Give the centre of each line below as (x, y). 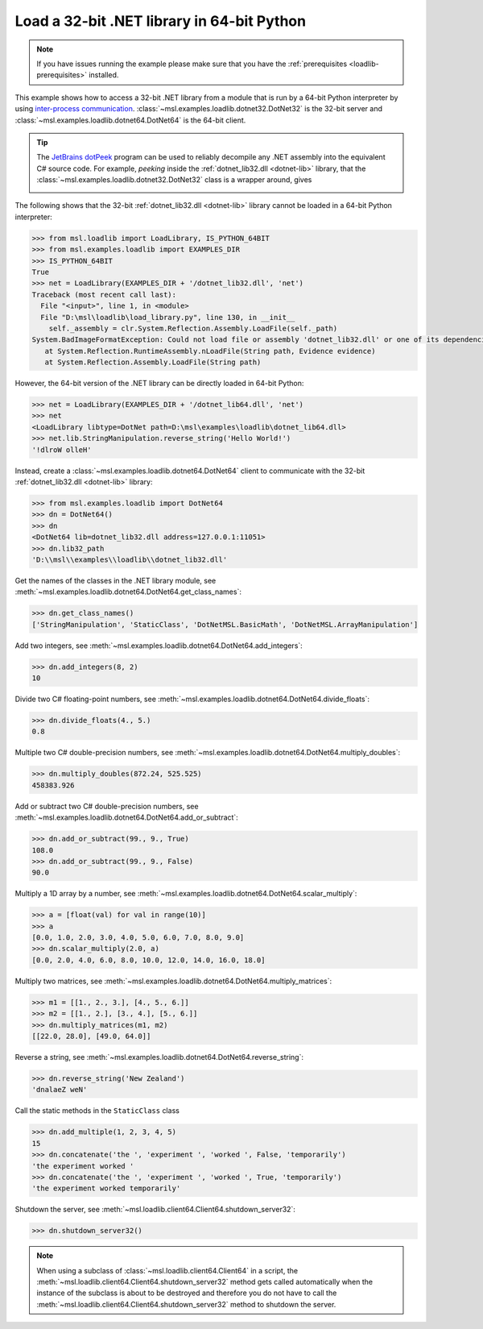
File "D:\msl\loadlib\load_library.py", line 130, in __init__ (168, 317)
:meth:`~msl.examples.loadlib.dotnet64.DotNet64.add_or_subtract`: (127, 817)
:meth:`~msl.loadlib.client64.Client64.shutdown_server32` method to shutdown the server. (186, 1304)
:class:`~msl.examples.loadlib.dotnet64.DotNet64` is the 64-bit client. (130, 120)
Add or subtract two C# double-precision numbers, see (107, 806)
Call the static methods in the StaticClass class (97, 1111)
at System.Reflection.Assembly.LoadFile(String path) (153, 362)
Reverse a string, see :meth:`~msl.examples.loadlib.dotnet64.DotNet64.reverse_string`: (159, 1057)
